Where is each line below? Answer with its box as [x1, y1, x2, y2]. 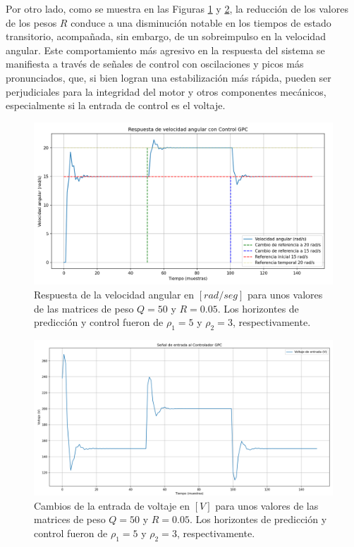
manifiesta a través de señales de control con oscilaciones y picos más [6, 56, 304, 71]
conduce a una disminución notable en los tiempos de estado [71, 15, 331, 30]
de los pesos [6, 15, 57, 30]
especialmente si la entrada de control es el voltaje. [6, 98, 226, 113]
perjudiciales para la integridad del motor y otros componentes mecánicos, [6, 84, 326, 99]
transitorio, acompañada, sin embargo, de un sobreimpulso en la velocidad [6, 29, 326, 44]
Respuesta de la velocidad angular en [34, 287, 195, 301]
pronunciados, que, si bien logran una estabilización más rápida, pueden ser [6, 70, 331, 84]
